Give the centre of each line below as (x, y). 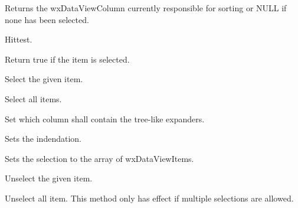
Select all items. (33, 98)
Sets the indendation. (43, 139)
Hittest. (19, 39)
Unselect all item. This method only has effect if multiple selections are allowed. (149, 198)
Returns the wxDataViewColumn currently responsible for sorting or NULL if (146, 8)
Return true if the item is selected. (67, 59)
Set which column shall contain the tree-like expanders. (105, 118)
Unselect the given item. (49, 178)
